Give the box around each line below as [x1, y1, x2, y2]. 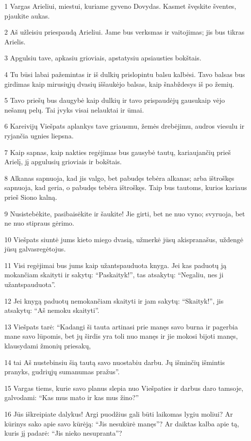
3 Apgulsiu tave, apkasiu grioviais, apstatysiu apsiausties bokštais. [4, 53, 201, 63]
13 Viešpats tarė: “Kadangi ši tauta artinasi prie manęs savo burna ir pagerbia [4, 321, 238, 331]
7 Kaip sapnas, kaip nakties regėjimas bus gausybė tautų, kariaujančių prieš [4, 147, 231, 157]
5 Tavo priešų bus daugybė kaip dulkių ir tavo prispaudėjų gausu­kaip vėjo [4, 95, 225, 105]
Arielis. [4, 36, 26, 46]
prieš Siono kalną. [4, 192, 57, 202]
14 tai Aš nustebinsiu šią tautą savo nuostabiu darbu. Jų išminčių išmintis [4, 357, 225, 367]
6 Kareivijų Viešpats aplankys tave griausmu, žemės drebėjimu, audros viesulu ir [4, 121, 245, 131]
